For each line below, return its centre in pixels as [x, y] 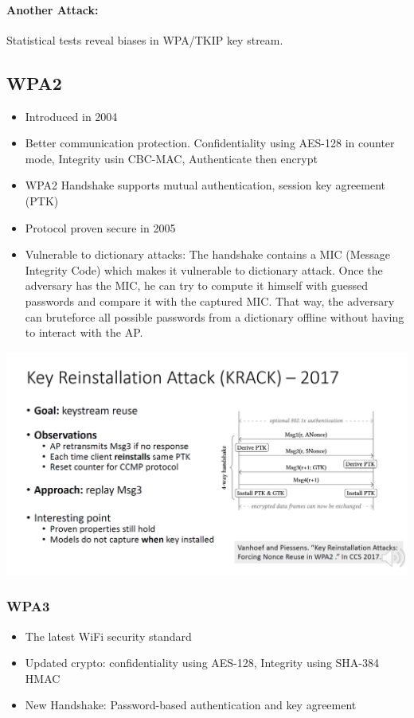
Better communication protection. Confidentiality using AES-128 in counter [210, 143]
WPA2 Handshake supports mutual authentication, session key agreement [205, 185]
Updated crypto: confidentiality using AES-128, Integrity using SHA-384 [202, 663]
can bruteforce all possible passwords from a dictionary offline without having [215, 316]
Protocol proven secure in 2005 [100, 227]
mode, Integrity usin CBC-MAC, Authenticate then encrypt [171, 158]
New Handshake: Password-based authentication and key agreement [191, 705]
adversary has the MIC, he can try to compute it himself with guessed [196, 285]
